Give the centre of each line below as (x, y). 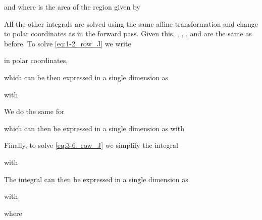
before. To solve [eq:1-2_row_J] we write (68, 43)
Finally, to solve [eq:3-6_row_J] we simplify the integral (91, 145)
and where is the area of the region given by (72, 7)
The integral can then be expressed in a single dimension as (96, 179)
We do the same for (34, 111)
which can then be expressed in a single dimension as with (94, 128)
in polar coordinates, (36, 60)
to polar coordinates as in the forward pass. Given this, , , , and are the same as (128, 34)
